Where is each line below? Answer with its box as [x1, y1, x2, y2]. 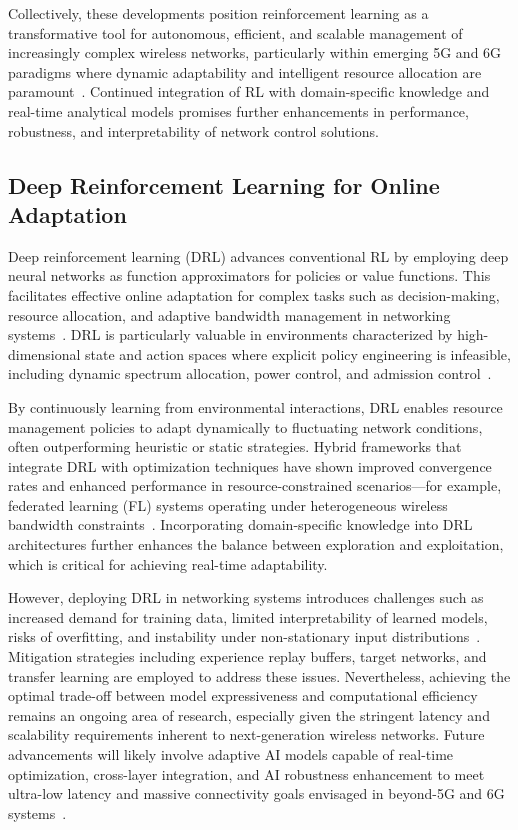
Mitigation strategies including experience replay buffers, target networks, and [8, 646, 487, 667]
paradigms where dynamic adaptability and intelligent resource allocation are [8, 61, 482, 82]
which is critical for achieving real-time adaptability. [8, 553, 328, 574]
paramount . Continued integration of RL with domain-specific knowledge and [8, 81, 490, 102]
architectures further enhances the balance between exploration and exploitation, [8, 534, 504, 555]
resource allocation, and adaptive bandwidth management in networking [8, 304, 451, 325]
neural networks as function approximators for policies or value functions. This [8, 265, 491, 286]
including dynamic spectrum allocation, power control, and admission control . [8, 363, 492, 384]
